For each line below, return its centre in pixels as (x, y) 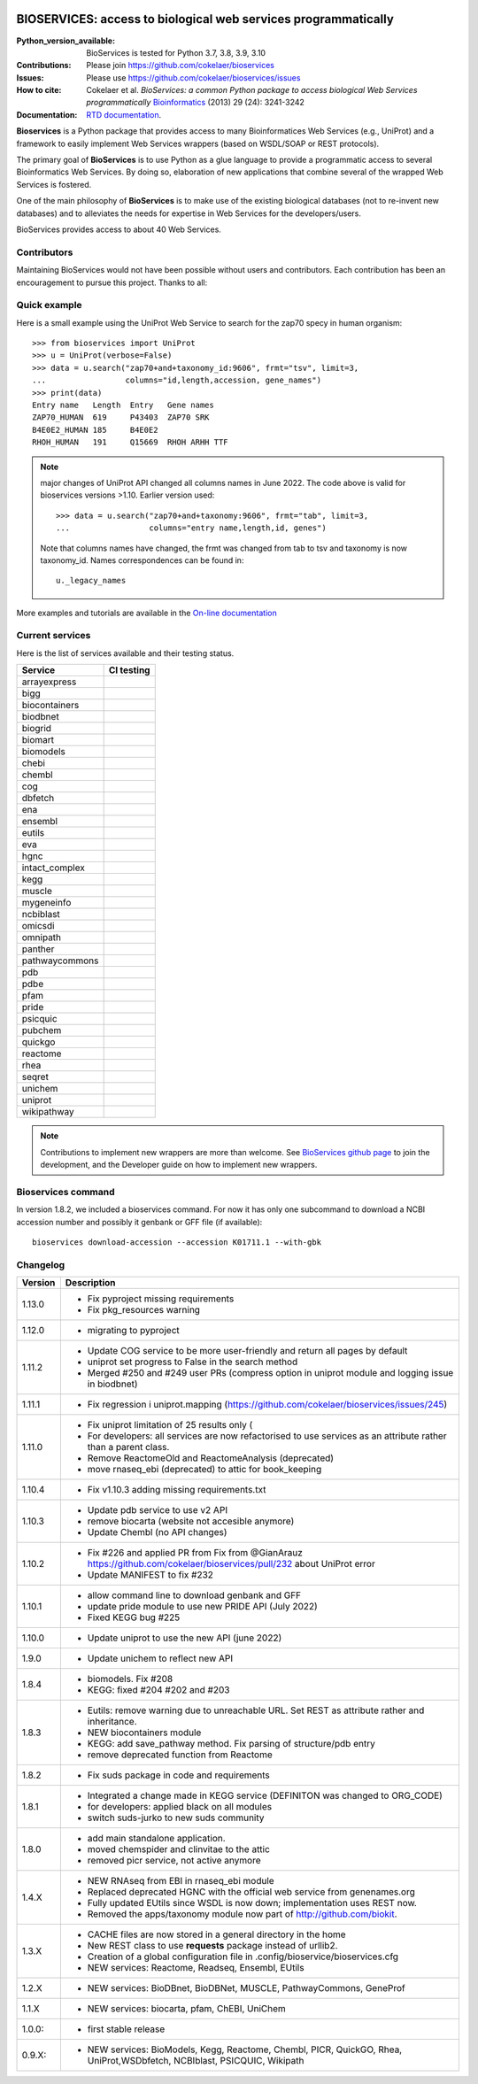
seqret (35, 1077)
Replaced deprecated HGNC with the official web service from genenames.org (251, 1892)
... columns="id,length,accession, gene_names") (177, 380)
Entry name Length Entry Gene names (123, 405)
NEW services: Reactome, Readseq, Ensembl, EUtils (196, 1968)
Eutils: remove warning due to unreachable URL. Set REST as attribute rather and (256, 1710)
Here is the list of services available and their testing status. (125, 653)
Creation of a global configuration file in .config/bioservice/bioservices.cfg (243, 1957)
